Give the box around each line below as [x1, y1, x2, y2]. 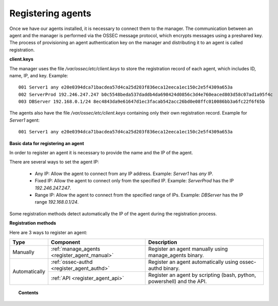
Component [51, 238, 81, 245]
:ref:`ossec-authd [51, 258, 93, 265]
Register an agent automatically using [148, 258, 238, 265]
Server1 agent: [9, 117, 40, 123]
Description [148, 238, 177, 245]
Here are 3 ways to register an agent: [9, 229, 87, 235]
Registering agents [9, 8, 91, 19]
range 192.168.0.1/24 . [35, 199, 79, 205]
